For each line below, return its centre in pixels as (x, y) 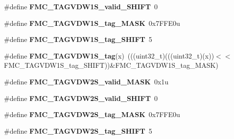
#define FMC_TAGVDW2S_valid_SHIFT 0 (81, 98)
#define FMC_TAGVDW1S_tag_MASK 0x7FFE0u (92, 23)
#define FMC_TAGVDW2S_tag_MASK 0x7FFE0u (92, 114)
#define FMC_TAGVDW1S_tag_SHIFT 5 (78, 39)
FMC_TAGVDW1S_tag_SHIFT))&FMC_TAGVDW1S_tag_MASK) (111, 65)
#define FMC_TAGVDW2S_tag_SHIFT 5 (78, 130)
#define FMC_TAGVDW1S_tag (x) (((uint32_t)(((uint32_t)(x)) (109, 55)
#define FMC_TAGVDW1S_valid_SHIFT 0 (81, 6)
